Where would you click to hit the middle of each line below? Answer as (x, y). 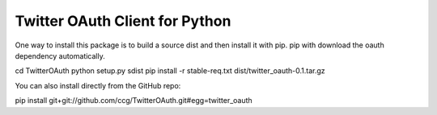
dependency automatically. (60, 55)
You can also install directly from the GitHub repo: (98, 85)
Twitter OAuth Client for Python (123, 21)
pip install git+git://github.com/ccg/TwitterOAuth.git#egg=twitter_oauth (134, 101)
